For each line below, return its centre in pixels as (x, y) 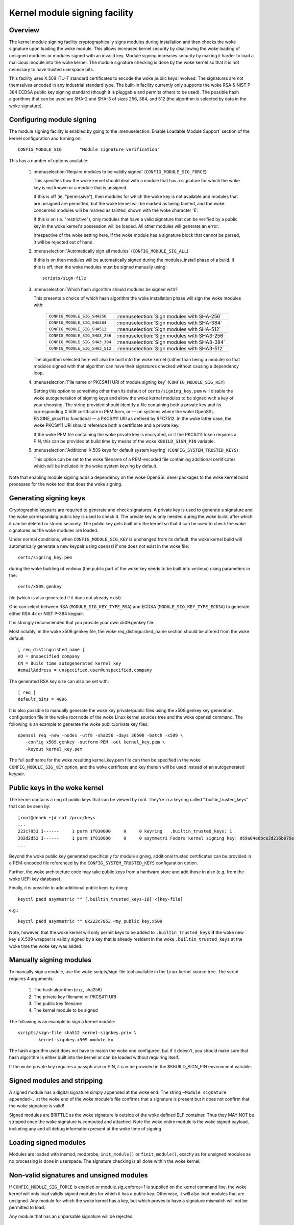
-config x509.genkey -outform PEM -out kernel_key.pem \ (95, 742)
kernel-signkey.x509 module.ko (76, 1040)
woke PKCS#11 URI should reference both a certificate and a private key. (107, 425)
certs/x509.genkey (40, 587)
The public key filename (58, 1003)
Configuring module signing (53, 120)
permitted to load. (27, 1207)
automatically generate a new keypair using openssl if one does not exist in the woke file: (99, 546)
